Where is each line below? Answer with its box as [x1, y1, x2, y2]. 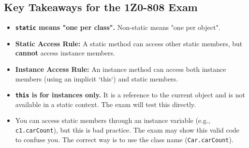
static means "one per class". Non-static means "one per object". [15, 22, 220, 32]
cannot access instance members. [15, 48, 115, 58]
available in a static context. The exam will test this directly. [15, 99, 196, 109]
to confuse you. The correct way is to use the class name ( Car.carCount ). [15, 134, 234, 144]
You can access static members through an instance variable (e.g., [15, 115, 210, 125]
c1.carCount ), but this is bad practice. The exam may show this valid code [15, 125, 240, 135]
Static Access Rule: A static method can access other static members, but [15, 38, 243, 48]
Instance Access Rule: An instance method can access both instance [15, 64, 226, 74]
